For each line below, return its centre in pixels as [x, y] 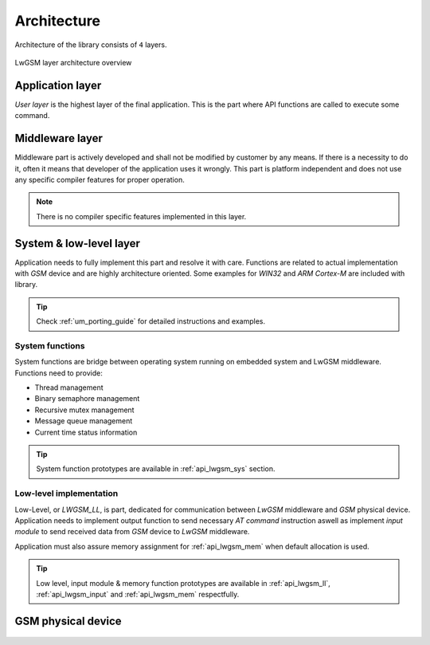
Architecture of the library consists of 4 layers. [91, 45]
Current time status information [86, 432]
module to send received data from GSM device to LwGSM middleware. [132, 532]
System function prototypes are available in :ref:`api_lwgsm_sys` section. [156, 469]
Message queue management [84, 421]
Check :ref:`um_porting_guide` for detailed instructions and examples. [151, 321]
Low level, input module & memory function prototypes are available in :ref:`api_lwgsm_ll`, [183, 583]
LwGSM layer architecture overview [73, 62]
